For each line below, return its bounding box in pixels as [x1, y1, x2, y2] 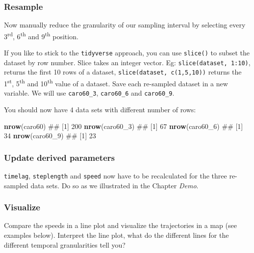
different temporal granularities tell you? [4, 239, 126, 250]
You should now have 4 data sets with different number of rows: [4, 104, 196, 114]
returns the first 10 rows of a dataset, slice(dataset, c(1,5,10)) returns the [4, 67, 242, 77]
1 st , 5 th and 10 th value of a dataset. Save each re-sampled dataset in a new [4, 77, 228, 88]
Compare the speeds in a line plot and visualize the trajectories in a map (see [4, 220, 237, 230]
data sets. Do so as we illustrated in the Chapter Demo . [30, 180, 199, 190]
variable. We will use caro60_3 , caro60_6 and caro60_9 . [4, 88, 175, 98]
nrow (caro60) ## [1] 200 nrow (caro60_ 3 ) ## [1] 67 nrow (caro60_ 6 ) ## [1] [4, 121, 243, 131]
